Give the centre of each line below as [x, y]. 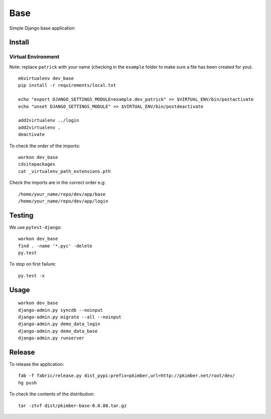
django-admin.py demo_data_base [58, 331]
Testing [21, 215]
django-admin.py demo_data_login [59, 324]
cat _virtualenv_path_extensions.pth [65, 171]
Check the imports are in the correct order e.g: [57, 182]
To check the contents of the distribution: [52, 394]
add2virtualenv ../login [49, 121]
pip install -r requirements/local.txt [67, 85]
